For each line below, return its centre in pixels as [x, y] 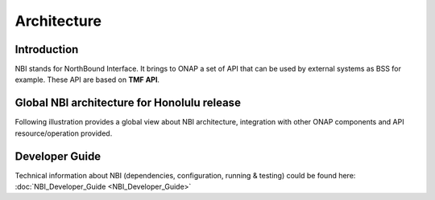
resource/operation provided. [64, 133]
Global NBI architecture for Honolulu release [128, 103]
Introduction [47, 49]
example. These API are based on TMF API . [87, 80]
